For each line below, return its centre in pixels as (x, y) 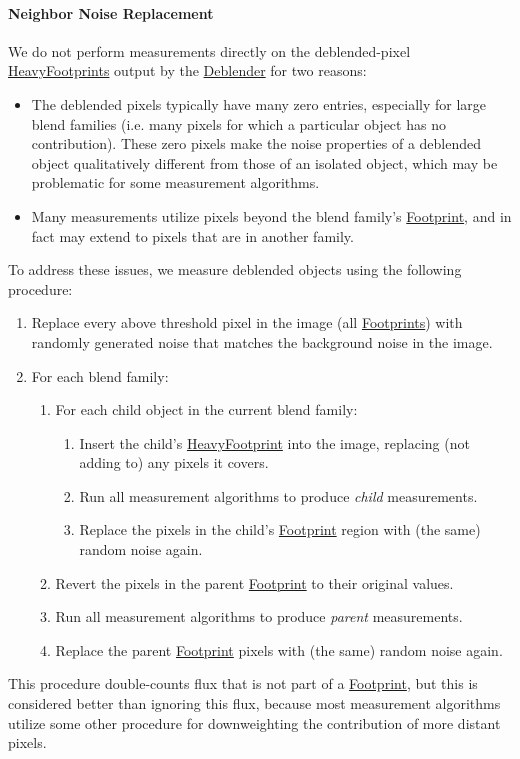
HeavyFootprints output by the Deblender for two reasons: (187, 70)
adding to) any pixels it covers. (174, 462)
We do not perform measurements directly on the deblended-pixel (209, 50)
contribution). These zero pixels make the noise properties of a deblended (256, 143)
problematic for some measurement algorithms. (175, 182)
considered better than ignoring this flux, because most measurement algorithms (254, 703)
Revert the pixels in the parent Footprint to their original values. (254, 582)
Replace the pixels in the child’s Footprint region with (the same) (280, 529)
